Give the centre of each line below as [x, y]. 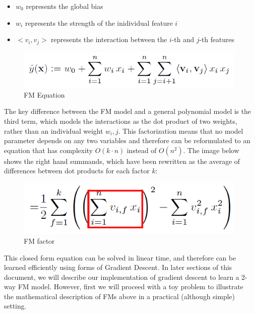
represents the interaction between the [109, 39]
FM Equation [44, 94]
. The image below [211, 150]
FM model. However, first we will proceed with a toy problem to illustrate [131, 287]
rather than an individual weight [54, 131]
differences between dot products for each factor [77, 171]
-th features [217, 39]
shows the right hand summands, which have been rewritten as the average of [122, 161]
